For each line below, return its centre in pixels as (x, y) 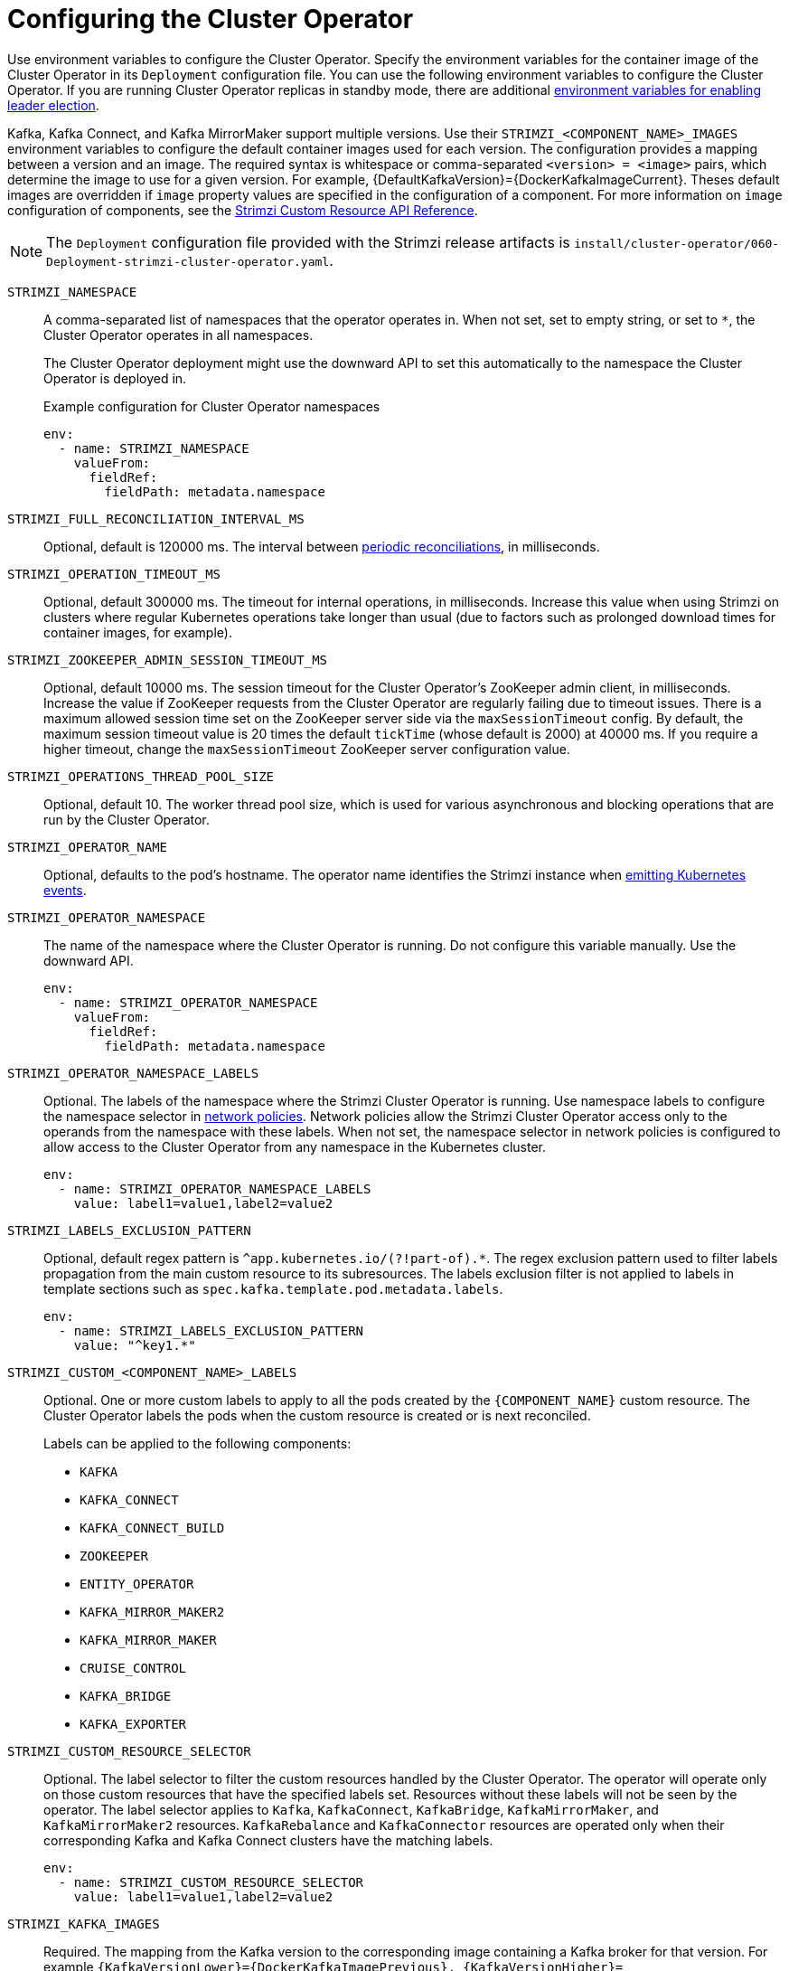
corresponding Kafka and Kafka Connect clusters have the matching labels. (268, 1840)
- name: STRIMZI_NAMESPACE (154, 448)
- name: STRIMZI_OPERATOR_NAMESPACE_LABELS (215, 1188)
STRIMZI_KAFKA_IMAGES (84, 1924)
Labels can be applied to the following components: (197, 1443)
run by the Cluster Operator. (127, 819)
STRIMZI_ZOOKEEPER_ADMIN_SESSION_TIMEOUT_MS (168, 660)
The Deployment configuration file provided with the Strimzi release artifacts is (308, 242)
